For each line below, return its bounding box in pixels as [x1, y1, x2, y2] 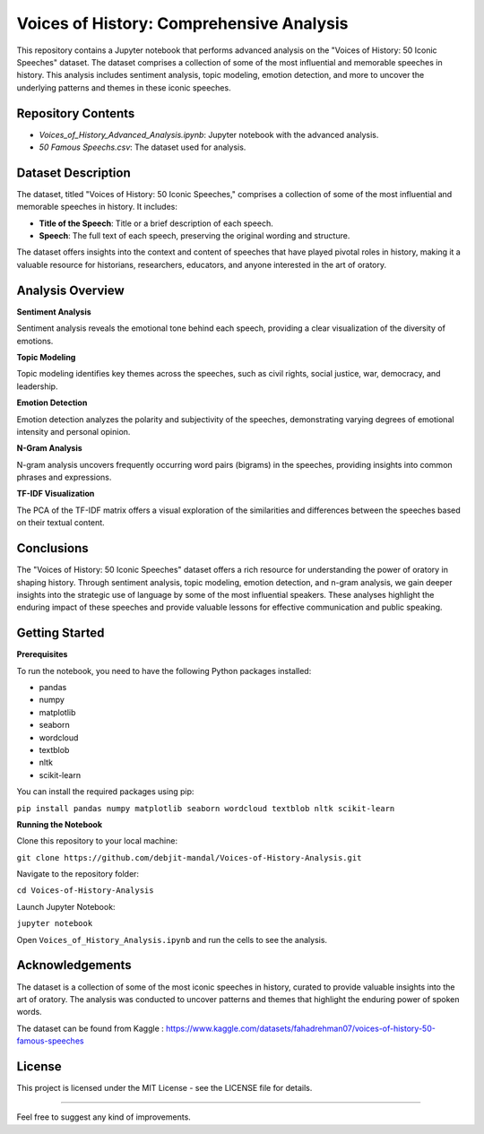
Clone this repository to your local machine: [16, 835, 178, 846]
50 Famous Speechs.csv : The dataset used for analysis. [39, 142, 246, 152]
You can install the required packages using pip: [16, 786, 194, 797]
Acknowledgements [16, 957, 132, 973]
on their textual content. [16, 517, 105, 528]
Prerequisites [16, 649, 68, 660]
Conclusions [16, 541, 89, 556]
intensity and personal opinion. [16, 426, 131, 437]
